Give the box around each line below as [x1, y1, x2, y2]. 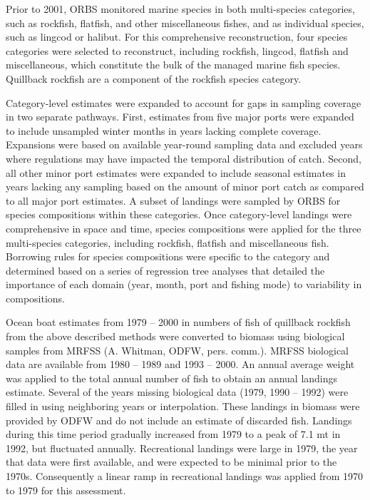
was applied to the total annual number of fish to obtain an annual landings [6, 370, 338, 385]
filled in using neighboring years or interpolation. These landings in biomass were [6, 399, 360, 414]
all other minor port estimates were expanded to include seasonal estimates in [6, 165, 346, 180]
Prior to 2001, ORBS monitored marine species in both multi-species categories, [6, 1, 355, 16]
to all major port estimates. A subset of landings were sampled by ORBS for [6, 193, 341, 208]
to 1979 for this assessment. [6, 482, 126, 497]
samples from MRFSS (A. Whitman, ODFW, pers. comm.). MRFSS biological [6, 342, 349, 357]
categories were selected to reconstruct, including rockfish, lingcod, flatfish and [6, 43, 349, 58]
